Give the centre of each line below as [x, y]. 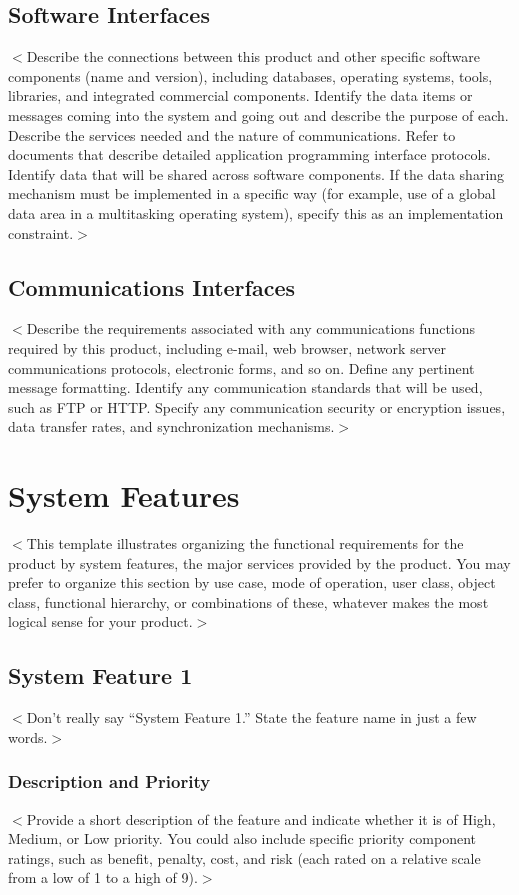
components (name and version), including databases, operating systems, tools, [250, 75]
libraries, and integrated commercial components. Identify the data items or [240, 95]
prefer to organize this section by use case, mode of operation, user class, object [252, 582]
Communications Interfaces [152, 286]
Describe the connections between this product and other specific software [253, 56]
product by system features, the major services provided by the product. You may [259, 562]
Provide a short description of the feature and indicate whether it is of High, [261, 818]
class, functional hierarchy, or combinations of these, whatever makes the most [248, 601]
